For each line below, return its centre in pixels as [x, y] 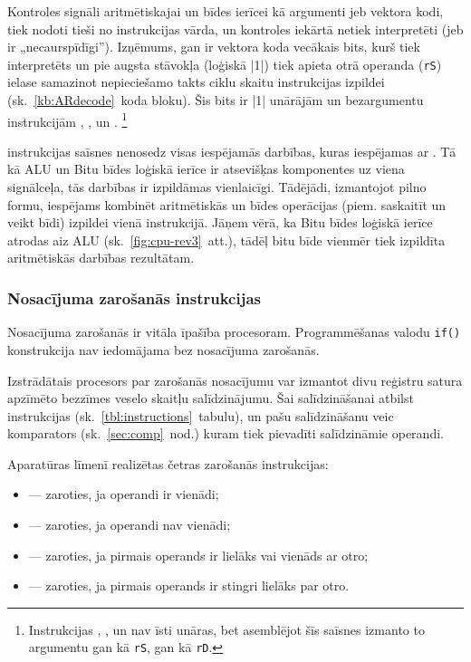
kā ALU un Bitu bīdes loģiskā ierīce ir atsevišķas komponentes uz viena [206, 169]
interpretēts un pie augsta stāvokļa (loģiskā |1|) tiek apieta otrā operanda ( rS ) [225, 64]
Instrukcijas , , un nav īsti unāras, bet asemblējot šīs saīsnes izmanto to [226, 629]
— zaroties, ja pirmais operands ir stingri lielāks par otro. [189, 585]
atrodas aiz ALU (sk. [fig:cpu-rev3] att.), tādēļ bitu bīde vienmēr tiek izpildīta [226, 240]
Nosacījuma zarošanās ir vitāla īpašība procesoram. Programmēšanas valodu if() [234, 332]
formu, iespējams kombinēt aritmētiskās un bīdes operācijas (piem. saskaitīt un [227, 204]
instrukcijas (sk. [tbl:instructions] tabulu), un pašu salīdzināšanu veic [201, 415]
